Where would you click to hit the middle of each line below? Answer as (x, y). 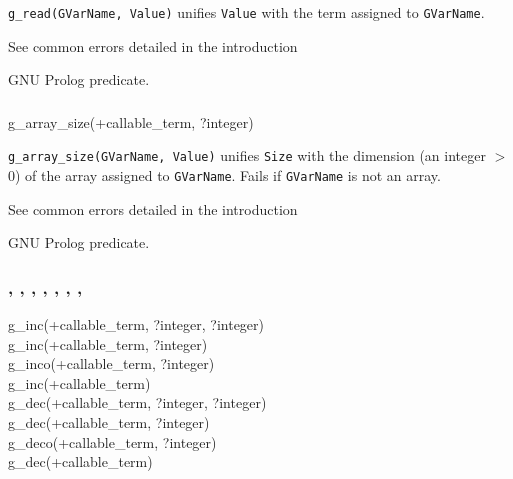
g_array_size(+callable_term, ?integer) (131, 121)
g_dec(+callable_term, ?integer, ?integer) (137, 402)
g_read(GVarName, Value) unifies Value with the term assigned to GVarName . (246, 12)
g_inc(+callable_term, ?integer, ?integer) (136, 324)
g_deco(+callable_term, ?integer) (112, 441)
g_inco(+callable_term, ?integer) (111, 363)
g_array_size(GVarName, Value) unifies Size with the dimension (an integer (247, 155)
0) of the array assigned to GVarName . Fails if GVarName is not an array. (224, 175)
